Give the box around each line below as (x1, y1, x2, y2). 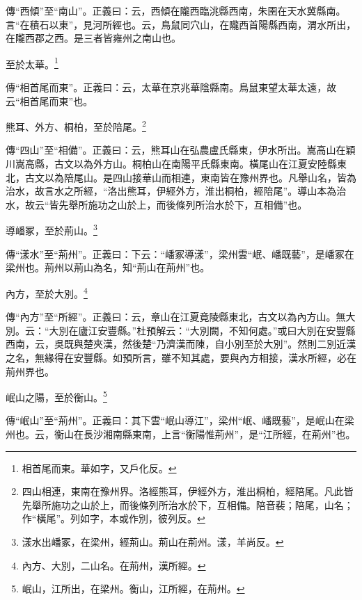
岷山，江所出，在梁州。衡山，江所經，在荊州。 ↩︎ (22, 581, 245, 596)
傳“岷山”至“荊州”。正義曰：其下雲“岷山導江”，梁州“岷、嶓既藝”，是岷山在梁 (6, 413, 354, 428)
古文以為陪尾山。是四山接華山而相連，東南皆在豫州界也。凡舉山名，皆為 (24, 170, 356, 184)
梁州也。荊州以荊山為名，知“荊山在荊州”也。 (6, 260, 210, 275)
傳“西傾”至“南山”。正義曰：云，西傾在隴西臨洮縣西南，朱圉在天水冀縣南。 (6, 3, 346, 17)
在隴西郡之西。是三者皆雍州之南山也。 (6, 31, 181, 45)
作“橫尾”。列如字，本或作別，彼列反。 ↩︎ (22, 511, 205, 526)
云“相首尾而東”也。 (6, 93, 93, 108)
